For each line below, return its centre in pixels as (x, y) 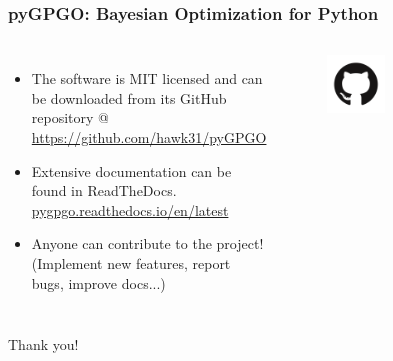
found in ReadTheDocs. (104, 190)
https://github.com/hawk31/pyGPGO (149, 137)
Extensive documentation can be (131, 170)
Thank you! (43, 344)
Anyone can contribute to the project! (147, 243)
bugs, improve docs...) (98, 282)
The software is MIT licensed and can (147, 78)
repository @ (70, 117)
